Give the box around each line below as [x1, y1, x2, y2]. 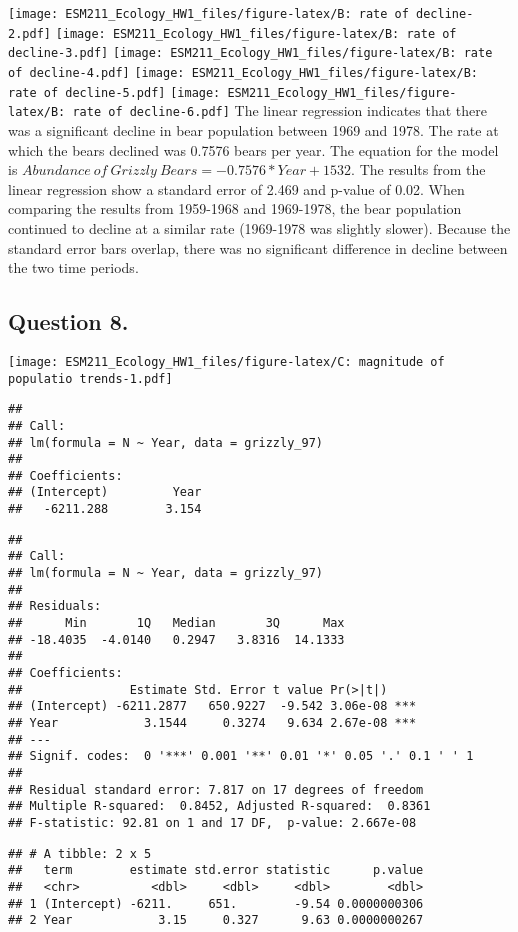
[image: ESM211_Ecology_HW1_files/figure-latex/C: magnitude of [8, 354, 445, 369]
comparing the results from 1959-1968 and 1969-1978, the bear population [8, 198, 462, 219]
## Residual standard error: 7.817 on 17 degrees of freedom [8, 782, 424, 797]
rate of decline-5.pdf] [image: [8, 85, 221, 100]
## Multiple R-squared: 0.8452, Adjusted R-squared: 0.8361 [8, 799, 431, 814]
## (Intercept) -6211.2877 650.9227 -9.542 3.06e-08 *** [8, 699, 417, 714]
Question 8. [8, 306, 129, 337]
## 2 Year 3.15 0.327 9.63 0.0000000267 [8, 913, 424, 928]
